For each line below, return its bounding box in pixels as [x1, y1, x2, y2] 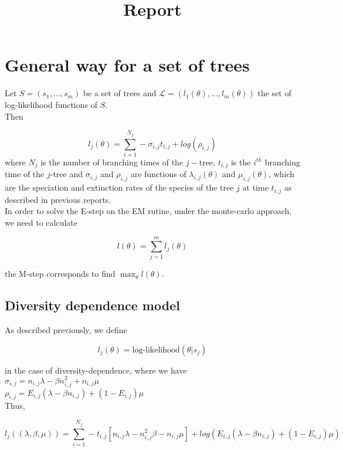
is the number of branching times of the [40, 155, 184, 168]
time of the [5, 168, 45, 180]
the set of [257, 87, 291, 99]
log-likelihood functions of [5, 98, 98, 110]
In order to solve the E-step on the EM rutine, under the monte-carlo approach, [5, 205, 292, 217]
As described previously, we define [5, 324, 127, 336]
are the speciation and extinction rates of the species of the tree [5, 181, 234, 194]
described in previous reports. [5, 193, 111, 205]
